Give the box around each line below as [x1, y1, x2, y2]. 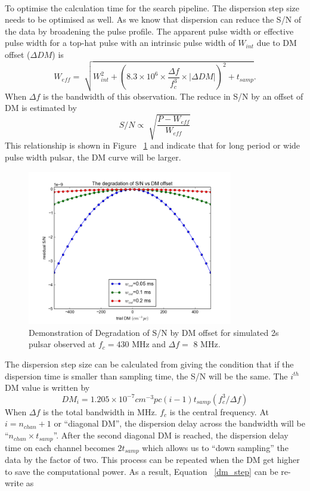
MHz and [132, 338, 166, 350]
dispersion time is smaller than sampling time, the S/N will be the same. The [5, 369, 288, 382]
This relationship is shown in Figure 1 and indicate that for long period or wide [5, 139, 300, 152]
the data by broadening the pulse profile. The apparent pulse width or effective [5, 24, 294, 37]
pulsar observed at [29, 338, 96, 350]
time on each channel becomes [5, 441, 115, 453]
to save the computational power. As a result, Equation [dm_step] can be [5, 465, 278, 477]
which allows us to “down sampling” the [142, 441, 289, 453]
